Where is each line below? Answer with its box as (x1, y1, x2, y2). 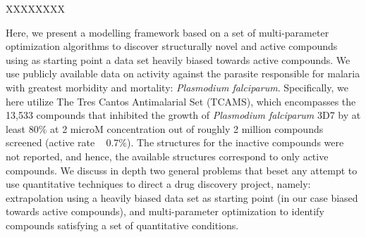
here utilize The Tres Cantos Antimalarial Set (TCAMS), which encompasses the (6, 94, 356, 108)
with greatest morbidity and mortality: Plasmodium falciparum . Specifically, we (6, 79, 348, 94)
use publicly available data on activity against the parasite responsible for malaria (6, 66, 360, 81)
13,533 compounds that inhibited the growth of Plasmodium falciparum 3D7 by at (6, 108, 361, 122)
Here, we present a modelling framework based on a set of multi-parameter (6, 25, 329, 39)
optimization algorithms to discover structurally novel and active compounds (6, 39, 338, 53)
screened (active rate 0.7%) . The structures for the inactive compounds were (6, 135, 344, 150)
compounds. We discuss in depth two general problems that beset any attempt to (6, 162, 358, 177)
